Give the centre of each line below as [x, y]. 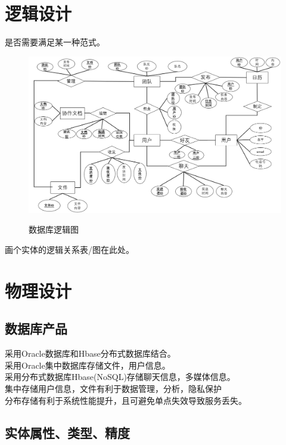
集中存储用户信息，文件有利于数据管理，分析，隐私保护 [113, 388]
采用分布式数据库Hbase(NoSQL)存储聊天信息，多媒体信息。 [120, 377]
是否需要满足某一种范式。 [55, 42]
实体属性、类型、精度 [67, 432]
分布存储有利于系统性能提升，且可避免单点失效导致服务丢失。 [126, 400]
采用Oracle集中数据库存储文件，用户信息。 [88, 365]
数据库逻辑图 [54, 229]
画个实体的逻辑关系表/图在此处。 [69, 249]
